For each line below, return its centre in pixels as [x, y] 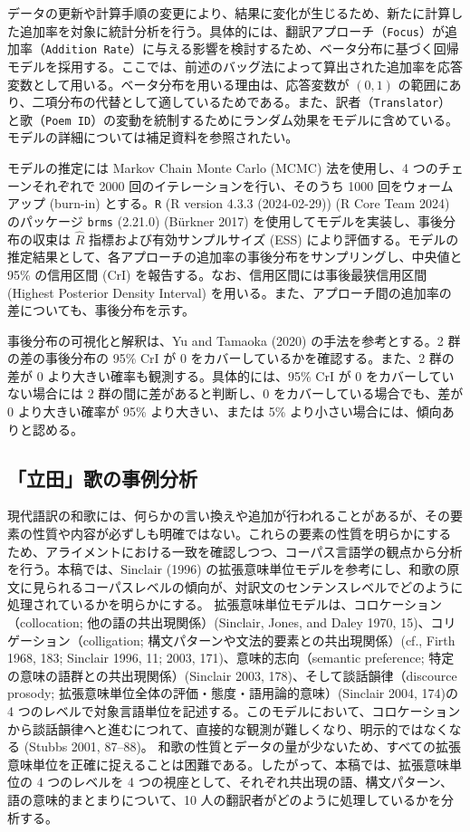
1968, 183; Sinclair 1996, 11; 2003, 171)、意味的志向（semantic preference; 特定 [231, 658]
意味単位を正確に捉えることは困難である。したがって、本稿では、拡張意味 [229, 764]
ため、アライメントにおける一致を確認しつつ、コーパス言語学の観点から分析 [235, 551]
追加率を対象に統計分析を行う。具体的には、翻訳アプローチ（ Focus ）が [232, 30]
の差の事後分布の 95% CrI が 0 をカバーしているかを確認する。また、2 [216, 358]
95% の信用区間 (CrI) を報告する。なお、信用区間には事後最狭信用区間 [217, 274]
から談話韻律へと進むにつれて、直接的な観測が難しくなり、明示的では [216, 728]
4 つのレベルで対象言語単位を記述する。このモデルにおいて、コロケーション [234, 710]
